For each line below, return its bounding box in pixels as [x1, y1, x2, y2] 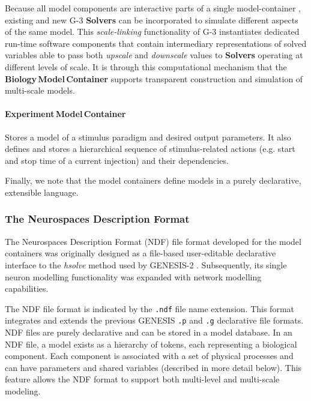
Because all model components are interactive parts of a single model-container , [5, 2, 301, 14]
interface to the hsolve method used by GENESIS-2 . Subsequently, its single [5, 258, 287, 271]
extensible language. [5, 185, 79, 198]
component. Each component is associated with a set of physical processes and [5, 349, 294, 362]
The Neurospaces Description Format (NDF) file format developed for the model [5, 235, 301, 247]
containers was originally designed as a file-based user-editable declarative [5, 247, 276, 259]
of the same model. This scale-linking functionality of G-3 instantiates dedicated [5, 25, 300, 38]
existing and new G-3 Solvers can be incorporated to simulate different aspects [5, 13, 298, 26]
